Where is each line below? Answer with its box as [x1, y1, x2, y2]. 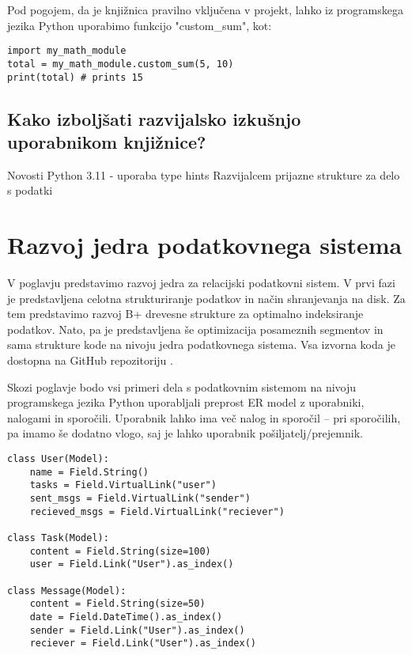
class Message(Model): [7, 585, 127, 596]
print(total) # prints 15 [7, 71, 143, 83]
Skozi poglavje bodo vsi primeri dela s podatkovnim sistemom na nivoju [7, 378, 357, 395]
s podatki [7, 182, 53, 199]
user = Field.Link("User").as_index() [29, 558, 234, 570]
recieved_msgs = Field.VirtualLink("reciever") [29, 505, 285, 517]
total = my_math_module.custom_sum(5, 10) [7, 58, 234, 70]
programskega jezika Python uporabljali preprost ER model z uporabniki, [7, 394, 365, 411]
